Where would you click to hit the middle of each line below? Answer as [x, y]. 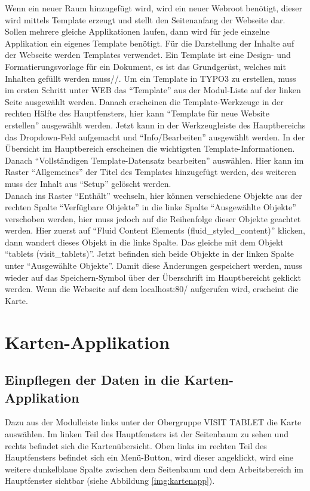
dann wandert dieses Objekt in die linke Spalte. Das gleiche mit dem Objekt [144, 242]
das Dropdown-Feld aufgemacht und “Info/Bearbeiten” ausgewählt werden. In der [155, 136]
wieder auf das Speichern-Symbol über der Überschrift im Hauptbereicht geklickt [153, 277]
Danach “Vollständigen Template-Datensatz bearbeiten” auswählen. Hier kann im [154, 160]
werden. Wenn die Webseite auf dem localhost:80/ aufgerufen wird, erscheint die [152, 289]
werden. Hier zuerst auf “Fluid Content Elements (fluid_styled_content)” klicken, [155, 230]
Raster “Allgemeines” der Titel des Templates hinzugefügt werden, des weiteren [151, 172]
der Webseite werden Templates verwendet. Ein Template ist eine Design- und [148, 55]
